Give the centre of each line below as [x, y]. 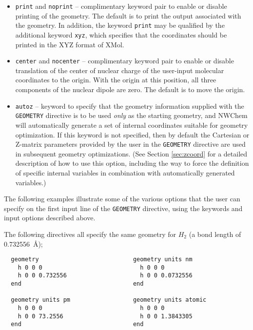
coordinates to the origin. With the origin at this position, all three [116, 80]
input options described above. [50, 218]
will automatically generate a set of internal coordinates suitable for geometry [132, 125]
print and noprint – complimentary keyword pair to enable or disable [121, 6]
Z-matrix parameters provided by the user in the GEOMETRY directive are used [130, 144]
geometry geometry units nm [102, 260]
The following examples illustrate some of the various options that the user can [122, 199]
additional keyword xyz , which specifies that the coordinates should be [121, 34]
